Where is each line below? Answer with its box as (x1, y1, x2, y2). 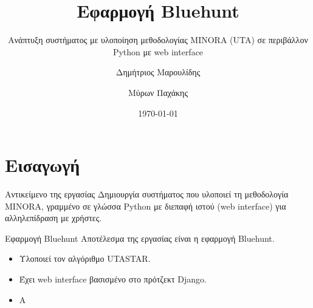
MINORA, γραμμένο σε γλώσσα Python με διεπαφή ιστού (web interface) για (5, 199, 286, 212)
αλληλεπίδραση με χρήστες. (5, 211, 102, 224)
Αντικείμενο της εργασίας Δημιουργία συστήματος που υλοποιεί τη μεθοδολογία (5, 188, 289, 200)
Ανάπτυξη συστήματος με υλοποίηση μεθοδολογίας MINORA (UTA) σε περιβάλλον (8, 33, 308, 46)
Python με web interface (112, 45, 204, 58)
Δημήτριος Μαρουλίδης (115, 66, 201, 78)
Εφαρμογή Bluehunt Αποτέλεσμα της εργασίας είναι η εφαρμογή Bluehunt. (5, 231, 275, 244)
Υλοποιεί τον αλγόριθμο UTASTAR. (19, 252, 151, 265)
